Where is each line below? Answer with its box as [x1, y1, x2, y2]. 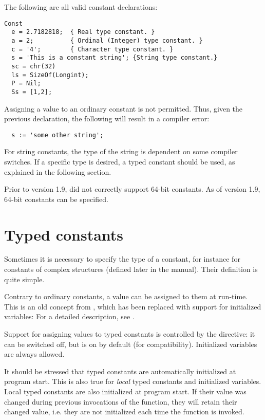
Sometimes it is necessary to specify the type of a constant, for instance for [4, 253, 240, 264]
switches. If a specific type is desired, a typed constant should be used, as [4, 156, 235, 167]
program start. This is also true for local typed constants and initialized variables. [4, 376, 261, 387]
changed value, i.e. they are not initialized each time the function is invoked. [4, 406, 244, 417]
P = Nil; [11, 80, 41, 87]
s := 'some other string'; [11, 131, 104, 139]
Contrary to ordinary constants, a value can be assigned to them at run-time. [4, 291, 248, 302]
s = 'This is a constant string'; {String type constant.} [11, 54, 218, 62]
